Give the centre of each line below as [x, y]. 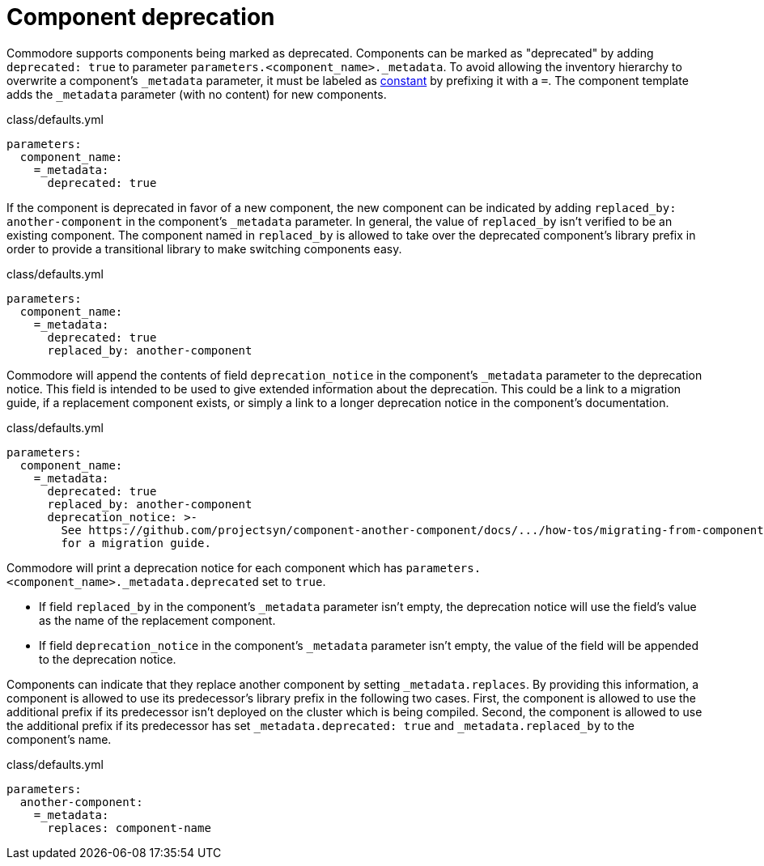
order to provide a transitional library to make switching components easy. [204, 248]
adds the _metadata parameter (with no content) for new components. [197, 94]
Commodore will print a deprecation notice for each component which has [205, 567]
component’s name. [59, 739]
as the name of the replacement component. [157, 620]
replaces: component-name [129, 828]
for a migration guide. [136, 543]
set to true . [294, 581]
